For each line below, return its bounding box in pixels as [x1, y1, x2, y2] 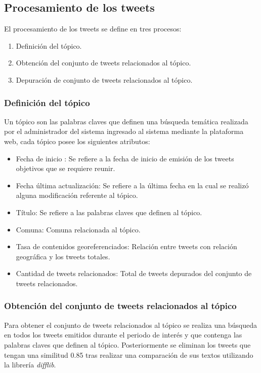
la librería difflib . [4, 359, 56, 370]
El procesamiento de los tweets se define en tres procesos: [4, 23, 182, 34]
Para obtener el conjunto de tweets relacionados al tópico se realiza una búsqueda [4, 319, 257, 330]
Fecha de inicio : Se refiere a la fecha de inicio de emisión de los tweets [16, 153, 234, 163]
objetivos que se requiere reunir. [16, 163, 115, 174]
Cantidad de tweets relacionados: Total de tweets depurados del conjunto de [16, 268, 252, 279]
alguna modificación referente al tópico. [16, 190, 138, 200]
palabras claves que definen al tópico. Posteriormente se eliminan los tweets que [4, 339, 251, 350]
